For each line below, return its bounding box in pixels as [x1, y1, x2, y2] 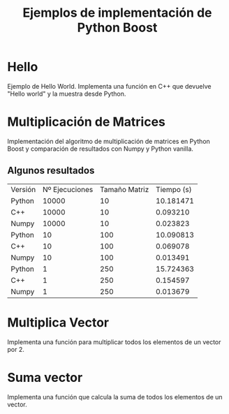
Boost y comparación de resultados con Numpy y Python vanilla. [7, 145, 194, 153]
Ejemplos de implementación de [22, 5, 212, 21]
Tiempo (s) [156, 184, 192, 194]
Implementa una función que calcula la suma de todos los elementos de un [7, 392, 223, 401]
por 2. [7, 345, 24, 353]
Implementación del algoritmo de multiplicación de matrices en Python [7, 137, 211, 145]
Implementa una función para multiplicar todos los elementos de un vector [7, 337, 221, 346]
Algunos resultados [7, 165, 95, 177]
